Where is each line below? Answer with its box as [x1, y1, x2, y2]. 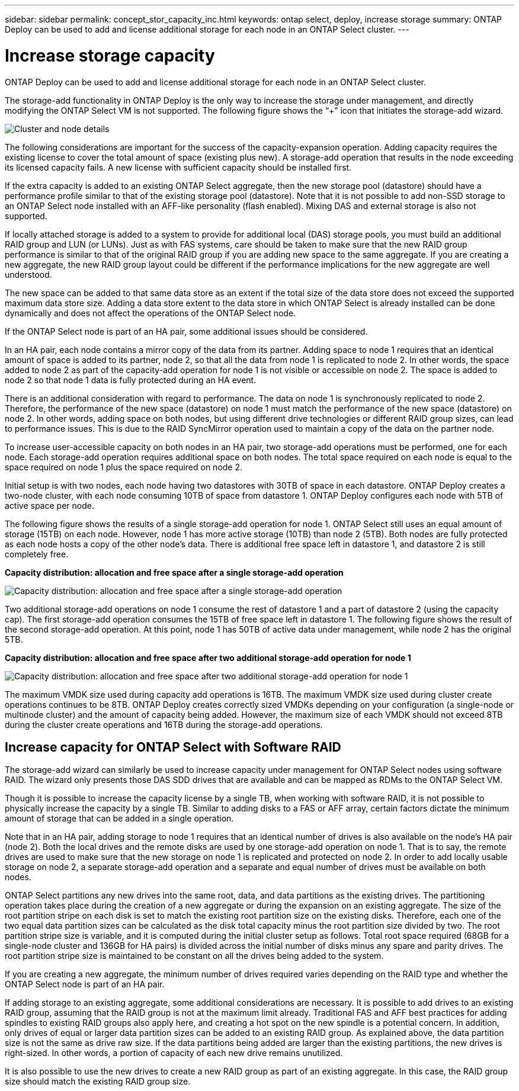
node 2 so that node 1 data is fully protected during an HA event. [5, 374, 257, 385]
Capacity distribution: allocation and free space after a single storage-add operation [5, 567, 344, 577]
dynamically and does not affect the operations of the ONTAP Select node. [5, 307, 296, 318]
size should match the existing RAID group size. [5, 1076, 191, 1087]
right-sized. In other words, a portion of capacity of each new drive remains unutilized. [5, 1048, 343, 1058]
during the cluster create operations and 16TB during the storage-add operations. [5, 719, 323, 730]
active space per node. [5, 500, 94, 511]
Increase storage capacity [5, 45, 215, 66]
